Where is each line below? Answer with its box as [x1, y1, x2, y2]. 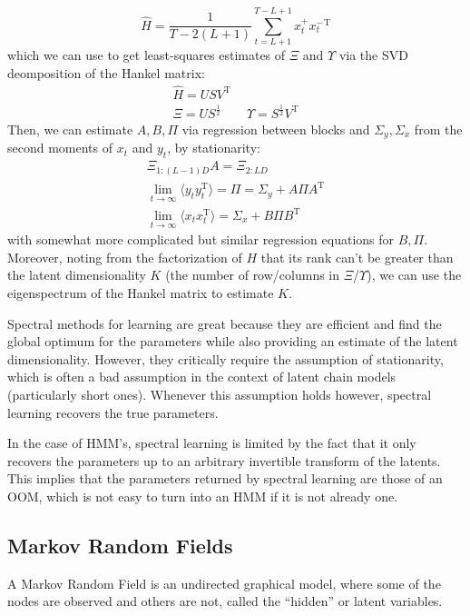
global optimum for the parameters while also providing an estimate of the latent [7, 332, 458, 351]
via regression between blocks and [181, 119, 370, 138]
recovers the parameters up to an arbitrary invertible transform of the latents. [7, 451, 441, 470]
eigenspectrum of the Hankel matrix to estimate [7, 283, 274, 303]
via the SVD [338, 45, 408, 65]
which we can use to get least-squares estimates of [7, 45, 286, 65]
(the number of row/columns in [165, 265, 340, 284]
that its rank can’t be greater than [260, 247, 454, 266]
